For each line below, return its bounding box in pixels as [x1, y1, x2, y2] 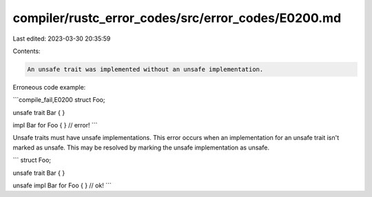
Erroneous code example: [12, 83, 86, 91]
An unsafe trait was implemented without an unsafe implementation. [27, 65, 264, 73]
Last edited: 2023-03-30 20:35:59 [12, 34, 111, 43]
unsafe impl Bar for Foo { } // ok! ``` [12, 181, 112, 189]
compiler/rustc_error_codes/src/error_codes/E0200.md [12, 10, 342, 25]
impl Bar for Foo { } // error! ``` [12, 121, 98, 129]
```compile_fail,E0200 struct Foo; [12, 96, 105, 104]
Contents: [12, 47, 41, 55]
